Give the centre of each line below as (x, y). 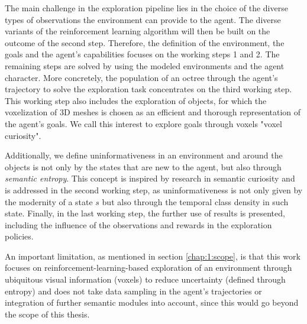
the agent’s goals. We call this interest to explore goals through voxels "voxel (143, 123)
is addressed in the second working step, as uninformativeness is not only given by (154, 189)
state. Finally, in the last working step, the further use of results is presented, (145, 213)
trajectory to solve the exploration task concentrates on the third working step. (148, 89)
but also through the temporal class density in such (195, 201)
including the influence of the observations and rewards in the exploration (138, 224)
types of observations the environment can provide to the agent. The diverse (143, 19)
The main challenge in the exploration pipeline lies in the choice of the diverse (146, 8)
